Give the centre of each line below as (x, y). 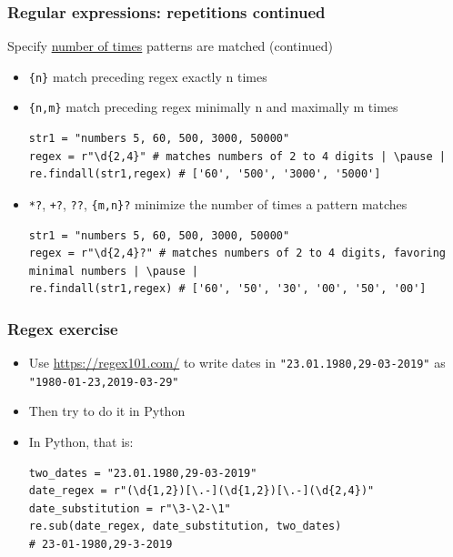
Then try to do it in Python (107, 411)
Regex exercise (63, 328)
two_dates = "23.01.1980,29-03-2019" (143, 473)
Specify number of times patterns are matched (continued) (171, 46)
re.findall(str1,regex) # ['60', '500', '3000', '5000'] (205, 174)
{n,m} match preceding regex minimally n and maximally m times (213, 107)
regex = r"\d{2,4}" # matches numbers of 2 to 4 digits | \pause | (237, 156)
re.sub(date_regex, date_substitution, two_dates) (185, 527)
